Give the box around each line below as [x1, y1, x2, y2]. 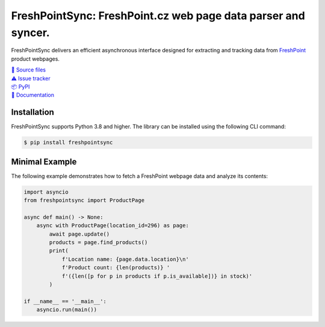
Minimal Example [11, 156, 77, 167]
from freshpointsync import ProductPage [23, 197, 144, 204]
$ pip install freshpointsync [23, 139, 113, 146]
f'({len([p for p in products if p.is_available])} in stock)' [61, 272, 253, 280]
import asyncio [23, 188, 69, 195]
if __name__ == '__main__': [23, 298, 107, 305]
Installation [11, 107, 54, 117]
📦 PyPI [11, 83, 30, 90]
